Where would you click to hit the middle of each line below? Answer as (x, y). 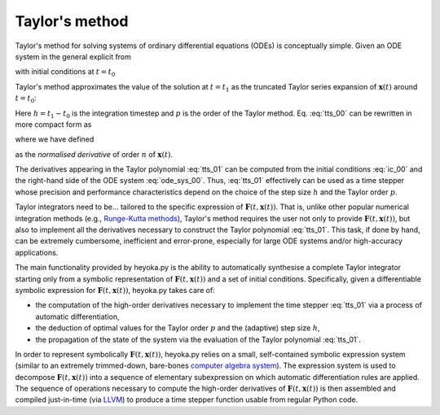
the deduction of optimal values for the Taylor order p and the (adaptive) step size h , (178, 328)
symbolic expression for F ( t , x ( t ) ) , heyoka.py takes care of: (115, 290)
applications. (37, 252)
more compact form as (53, 124)
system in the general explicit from (73, 56)
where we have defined (55, 139)
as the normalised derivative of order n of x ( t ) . (94, 154)
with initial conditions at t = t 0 (65, 73)
